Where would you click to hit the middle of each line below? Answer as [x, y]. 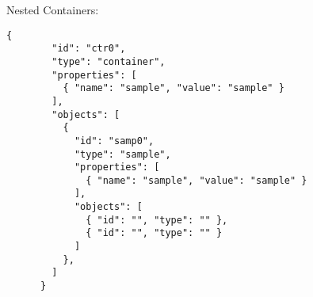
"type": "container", [109, 61]
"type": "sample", [122, 154]
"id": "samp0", [114, 141]
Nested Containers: [53, 10]
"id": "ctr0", [89, 49]
